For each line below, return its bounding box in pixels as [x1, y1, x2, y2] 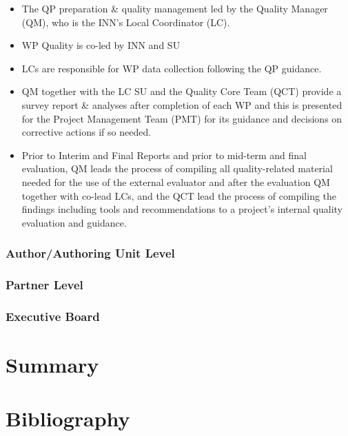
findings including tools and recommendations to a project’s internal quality [21, 202, 343, 216]
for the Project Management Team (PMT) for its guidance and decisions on [21, 111, 342, 125]
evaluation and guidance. [21, 215, 127, 229]
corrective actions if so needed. [21, 125, 152, 139]
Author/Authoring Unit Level [6, 245, 175, 262]
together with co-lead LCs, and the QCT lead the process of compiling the [21, 188, 337, 203]
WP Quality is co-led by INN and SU [21, 38, 181, 52]
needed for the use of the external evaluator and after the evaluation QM [21, 174, 330, 189]
